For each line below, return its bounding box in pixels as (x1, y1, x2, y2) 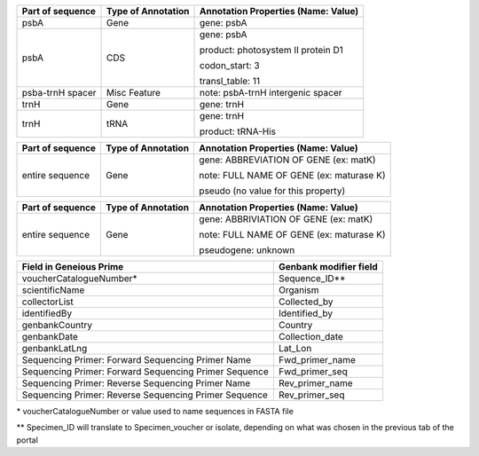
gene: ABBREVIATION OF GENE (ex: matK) (199, 153, 376, 166)
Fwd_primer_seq (278, 366, 348, 377)
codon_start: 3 (200, 59, 261, 71)
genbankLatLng (21, 342, 88, 354)
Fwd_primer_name (278, 354, 357, 366)
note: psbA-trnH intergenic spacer (200, 87, 342, 98)
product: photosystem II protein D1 (200, 44, 343, 56)
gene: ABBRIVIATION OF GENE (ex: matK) (199, 213, 373, 225)
